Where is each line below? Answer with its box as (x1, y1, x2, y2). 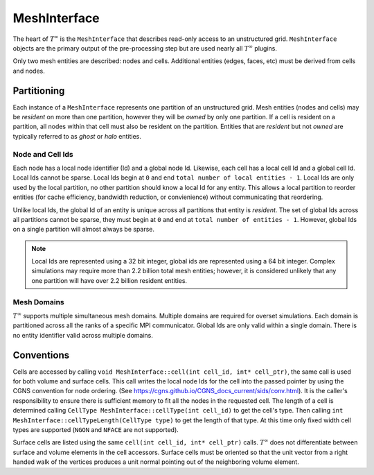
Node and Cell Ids (12, 149, 73, 159)
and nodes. (12, 67, 45, 75)
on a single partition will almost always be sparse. (12, 225, 155, 234)
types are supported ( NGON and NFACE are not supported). (12, 426, 179, 434)
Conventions (12, 349, 70, 361)
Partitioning (12, 85, 65, 96)
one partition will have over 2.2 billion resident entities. (31, 276, 187, 284)
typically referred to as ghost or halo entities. (12, 132, 142, 140)
